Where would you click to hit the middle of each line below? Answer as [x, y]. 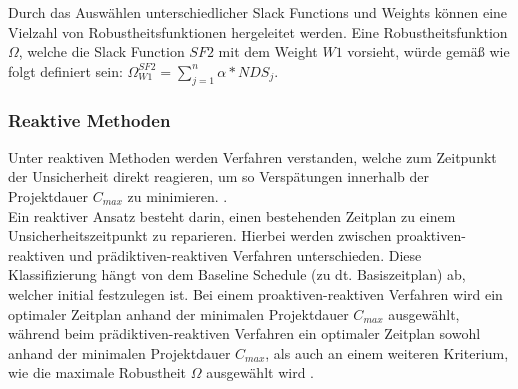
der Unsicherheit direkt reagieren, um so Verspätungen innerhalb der [218, 176]
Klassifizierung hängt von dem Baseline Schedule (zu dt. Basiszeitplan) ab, [237, 274]
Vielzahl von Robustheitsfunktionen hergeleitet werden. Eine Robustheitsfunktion [258, 31]
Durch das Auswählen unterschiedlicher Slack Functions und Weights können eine [258, 12]
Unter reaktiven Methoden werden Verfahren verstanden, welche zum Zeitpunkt [252, 156]
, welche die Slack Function [101, 51]
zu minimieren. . [177, 195]
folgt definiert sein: [65, 70]
